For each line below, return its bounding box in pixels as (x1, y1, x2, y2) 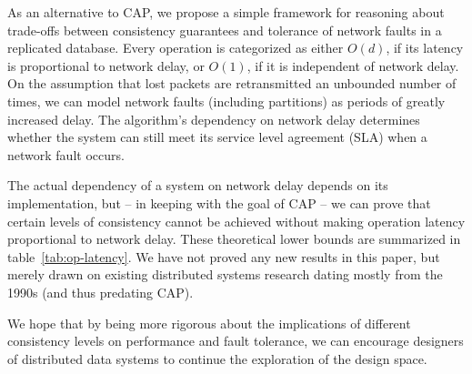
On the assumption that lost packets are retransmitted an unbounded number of (7, 74, 457, 93)
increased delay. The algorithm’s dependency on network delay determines (7, 109, 420, 128)
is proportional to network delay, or (7, 56, 205, 75)
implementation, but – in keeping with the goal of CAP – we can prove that (7, 193, 431, 212)
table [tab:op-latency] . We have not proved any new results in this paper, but (7, 247, 440, 266)
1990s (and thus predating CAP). (7, 282, 194, 301)
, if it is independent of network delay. (246, 56, 459, 75)
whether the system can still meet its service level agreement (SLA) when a (7, 127, 427, 147)
